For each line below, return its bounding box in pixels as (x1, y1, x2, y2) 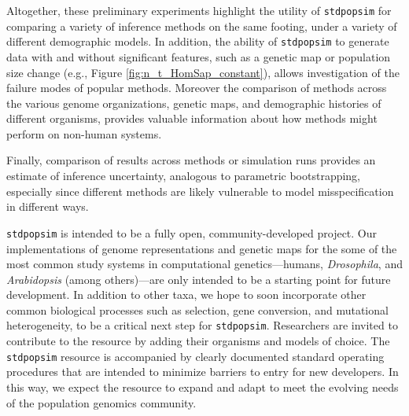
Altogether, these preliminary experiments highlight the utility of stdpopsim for (6, 2, 392, 18)
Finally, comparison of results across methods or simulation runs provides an (6, 152, 376, 168)
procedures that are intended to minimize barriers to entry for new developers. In (6, 363, 399, 380)
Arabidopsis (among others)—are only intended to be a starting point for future (6, 271, 391, 287)
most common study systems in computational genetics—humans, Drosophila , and (6, 256, 403, 272)
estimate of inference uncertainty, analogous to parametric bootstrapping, (6, 168, 361, 184)
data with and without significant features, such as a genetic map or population (6, 48, 391, 64)
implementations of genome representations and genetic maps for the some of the (6, 240, 397, 256)
